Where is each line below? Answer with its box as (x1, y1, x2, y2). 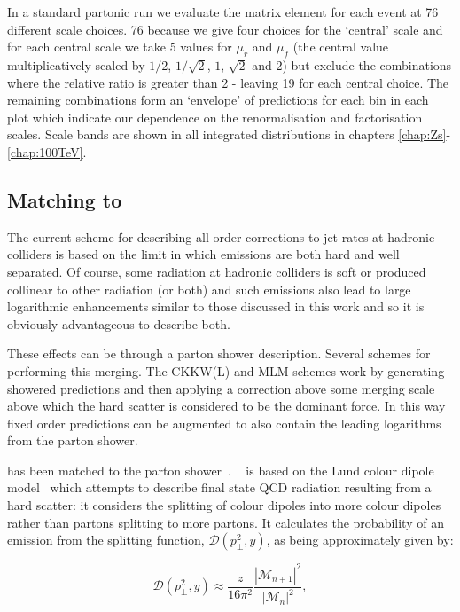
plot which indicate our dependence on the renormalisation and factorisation (7, 107, 423, 126)
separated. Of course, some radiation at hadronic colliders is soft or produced (7, 262, 426, 280)
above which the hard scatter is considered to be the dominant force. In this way (7, 396, 446, 415)
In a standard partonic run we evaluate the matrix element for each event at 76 (7, 3, 439, 20)
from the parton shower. (7, 431, 138, 450)
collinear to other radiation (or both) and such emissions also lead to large (7, 279, 411, 298)
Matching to (7, 185, 122, 213)
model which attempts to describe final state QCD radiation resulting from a (7, 478, 432, 497)
